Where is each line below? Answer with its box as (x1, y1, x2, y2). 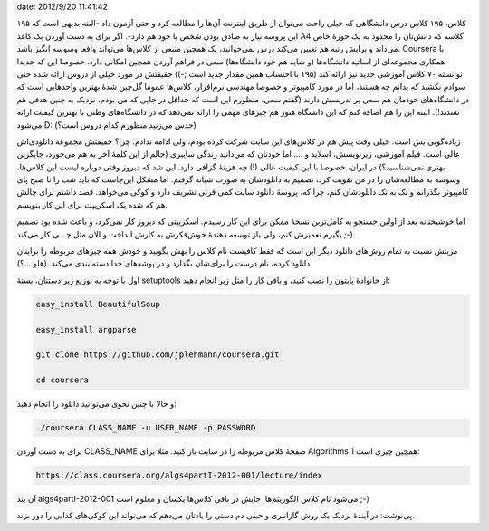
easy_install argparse (35, 324, 137, 334)
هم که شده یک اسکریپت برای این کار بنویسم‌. (16, 199, 168, 210)
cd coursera (35, 375, 90, 385)
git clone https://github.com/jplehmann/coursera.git (35, 350, 280, 360)
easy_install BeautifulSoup (35, 299, 160, 309)
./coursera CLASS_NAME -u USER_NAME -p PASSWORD (35, 422, 256, 433)
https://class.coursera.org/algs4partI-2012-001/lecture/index (35, 470, 323, 480)
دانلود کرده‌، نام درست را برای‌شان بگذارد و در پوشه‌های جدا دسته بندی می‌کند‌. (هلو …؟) (16, 258, 311, 269)
